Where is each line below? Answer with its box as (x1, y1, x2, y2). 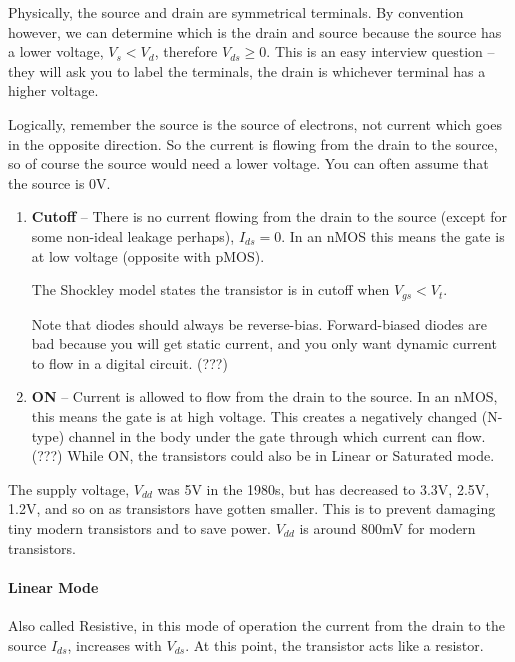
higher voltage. (8, 80, 99, 101)
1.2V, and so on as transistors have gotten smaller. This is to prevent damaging (8, 498, 496, 519)
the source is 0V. (8, 172, 111, 193)
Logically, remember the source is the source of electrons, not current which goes (8, 113, 502, 134)
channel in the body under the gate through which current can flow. (68, 425, 486, 446)
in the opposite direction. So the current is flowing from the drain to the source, (8, 133, 498, 154)
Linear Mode (8, 576, 99, 597)
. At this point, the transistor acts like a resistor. (185, 634, 484, 655)
